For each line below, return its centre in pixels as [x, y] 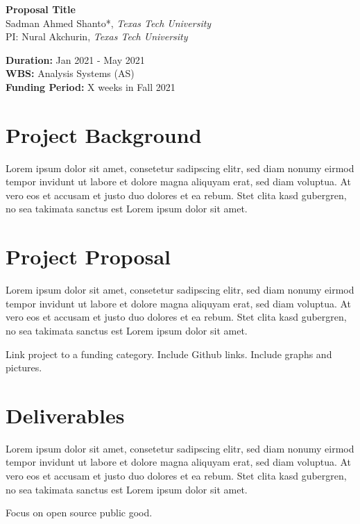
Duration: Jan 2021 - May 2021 [75, 59]
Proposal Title [41, 9]
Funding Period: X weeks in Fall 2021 [91, 86]
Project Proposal [88, 256]
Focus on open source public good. [79, 513]
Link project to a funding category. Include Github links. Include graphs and [169, 354]
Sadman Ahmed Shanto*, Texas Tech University [109, 23]
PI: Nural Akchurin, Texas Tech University [97, 36]
